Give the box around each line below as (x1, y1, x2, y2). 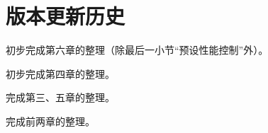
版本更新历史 (6, 1, 125, 30)
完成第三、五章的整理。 (6, 90, 115, 105)
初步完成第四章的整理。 (6, 66, 115, 81)
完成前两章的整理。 (6, 113, 95, 128)
